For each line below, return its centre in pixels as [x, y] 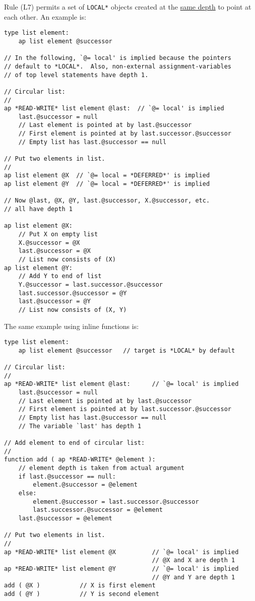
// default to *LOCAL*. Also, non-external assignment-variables [118, 66]
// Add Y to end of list [60, 276]
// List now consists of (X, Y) [73, 310]
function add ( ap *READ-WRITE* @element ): [80, 460]
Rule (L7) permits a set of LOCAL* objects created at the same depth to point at [128, 7]
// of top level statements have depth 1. [76, 75]
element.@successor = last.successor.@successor [116, 502]
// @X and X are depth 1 [194, 560]
